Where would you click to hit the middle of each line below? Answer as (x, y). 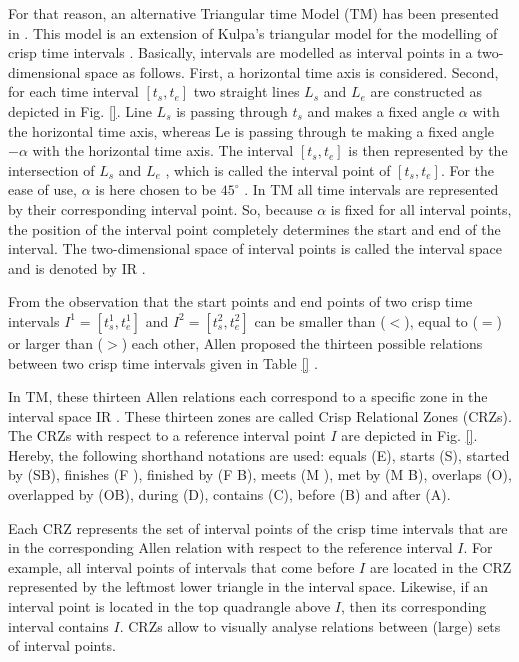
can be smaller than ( (320, 320)
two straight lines (246, 91)
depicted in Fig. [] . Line (80, 110)
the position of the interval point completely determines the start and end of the (254, 228)
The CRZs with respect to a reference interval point (167, 435)
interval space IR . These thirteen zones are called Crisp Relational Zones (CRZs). (260, 415)
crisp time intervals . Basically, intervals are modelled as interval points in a (240, 52)
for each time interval (73, 91)
